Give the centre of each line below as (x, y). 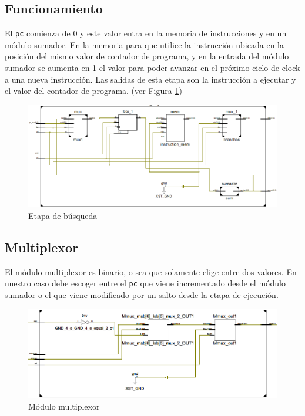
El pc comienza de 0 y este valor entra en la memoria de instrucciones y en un (146, 33)
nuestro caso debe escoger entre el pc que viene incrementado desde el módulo (145, 283)
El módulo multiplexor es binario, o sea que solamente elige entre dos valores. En (151, 271)
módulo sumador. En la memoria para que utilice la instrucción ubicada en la (144, 44)
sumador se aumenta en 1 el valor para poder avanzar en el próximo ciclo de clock (152, 68)
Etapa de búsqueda (63, 215)
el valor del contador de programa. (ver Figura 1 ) (93, 91)
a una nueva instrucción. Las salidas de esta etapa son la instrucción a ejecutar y (150, 79)
